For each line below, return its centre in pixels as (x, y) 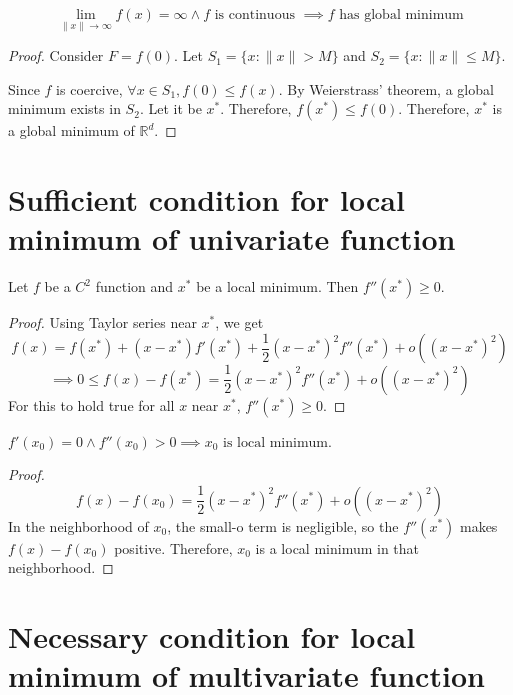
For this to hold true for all (91, 404)
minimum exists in (64, 108)
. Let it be (170, 108)
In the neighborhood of (78, 525)
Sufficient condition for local (206, 199)
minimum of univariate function (232, 238)
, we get (239, 322)
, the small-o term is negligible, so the (283, 525)
